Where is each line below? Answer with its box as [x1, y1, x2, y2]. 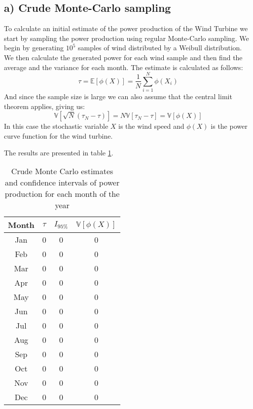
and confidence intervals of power [4, 177, 120, 188]
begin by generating [4, 42, 64, 53]
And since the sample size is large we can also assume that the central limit [4, 91, 232, 102]
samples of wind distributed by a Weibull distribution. [78, 42, 242, 53]
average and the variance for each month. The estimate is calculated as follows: [4, 62, 243, 72]
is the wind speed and [118, 121, 184, 131]
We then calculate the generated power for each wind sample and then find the [4, 52, 243, 62]
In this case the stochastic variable [4, 121, 108, 131]
